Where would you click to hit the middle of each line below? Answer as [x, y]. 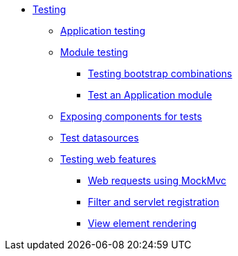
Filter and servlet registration [154, 202]
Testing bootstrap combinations [160, 73]
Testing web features [108, 159]
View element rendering [143, 223]
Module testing [94, 52]
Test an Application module [150, 95]
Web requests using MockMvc [157, 180]
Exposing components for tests [131, 116]
